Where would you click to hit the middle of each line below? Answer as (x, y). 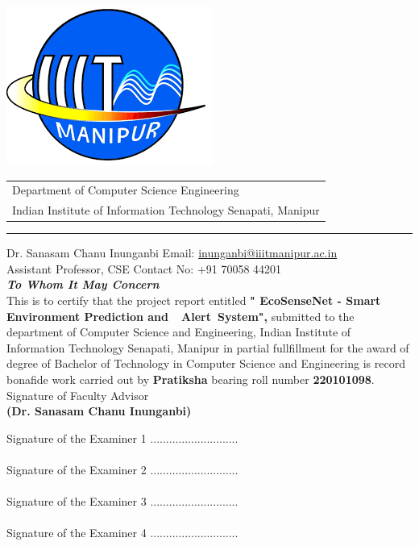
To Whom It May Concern (83, 284)
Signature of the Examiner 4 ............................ (122, 533)
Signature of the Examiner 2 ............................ (122, 469)
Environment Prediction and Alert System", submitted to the (180, 316)
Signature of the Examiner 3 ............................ (122, 501)
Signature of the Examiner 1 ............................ (122, 438)
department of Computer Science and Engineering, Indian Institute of (179, 332)
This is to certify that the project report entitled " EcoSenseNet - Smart (194, 300)
